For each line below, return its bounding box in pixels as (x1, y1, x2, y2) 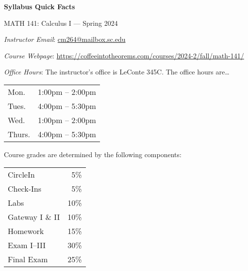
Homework (8, 225, 44, 236)
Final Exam (8, 253, 48, 265)
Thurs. (8, 128, 30, 140)
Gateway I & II (8, 211, 60, 222)
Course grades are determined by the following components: (4, 149, 182, 159)
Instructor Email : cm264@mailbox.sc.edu (4, 34, 126, 44)
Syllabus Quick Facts (4, 1, 75, 11)
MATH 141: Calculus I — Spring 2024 (4, 18, 118, 28)
